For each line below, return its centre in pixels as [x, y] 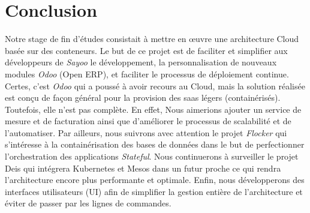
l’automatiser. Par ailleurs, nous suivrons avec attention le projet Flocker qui [146, 132]
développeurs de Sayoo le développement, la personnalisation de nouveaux [141, 62]
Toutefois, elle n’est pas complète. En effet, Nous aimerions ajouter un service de [153, 109]
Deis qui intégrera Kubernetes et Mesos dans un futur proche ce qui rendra [143, 168]
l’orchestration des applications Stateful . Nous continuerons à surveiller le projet [152, 156]
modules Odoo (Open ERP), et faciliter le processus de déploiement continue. [147, 73]
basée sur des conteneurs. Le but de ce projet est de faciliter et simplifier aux [146, 50]
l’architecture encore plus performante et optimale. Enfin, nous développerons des [155, 180]
